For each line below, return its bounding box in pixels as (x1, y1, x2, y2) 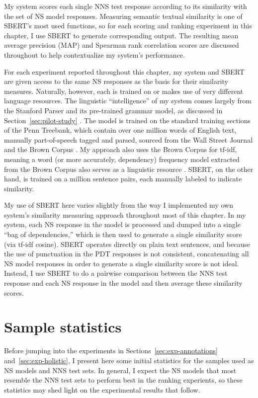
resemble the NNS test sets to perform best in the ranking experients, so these (4, 375, 243, 385)
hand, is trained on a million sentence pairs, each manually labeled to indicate (4, 173, 242, 184)
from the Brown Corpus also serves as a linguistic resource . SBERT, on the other (4, 163, 254, 174)
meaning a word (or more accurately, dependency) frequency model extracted (4, 154, 240, 164)
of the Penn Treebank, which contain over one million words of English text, (4, 125, 237, 135)
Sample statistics (4, 317, 122, 337)
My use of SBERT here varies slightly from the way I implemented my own (4, 200, 233, 210)
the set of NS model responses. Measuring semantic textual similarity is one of (4, 10, 243, 21)
